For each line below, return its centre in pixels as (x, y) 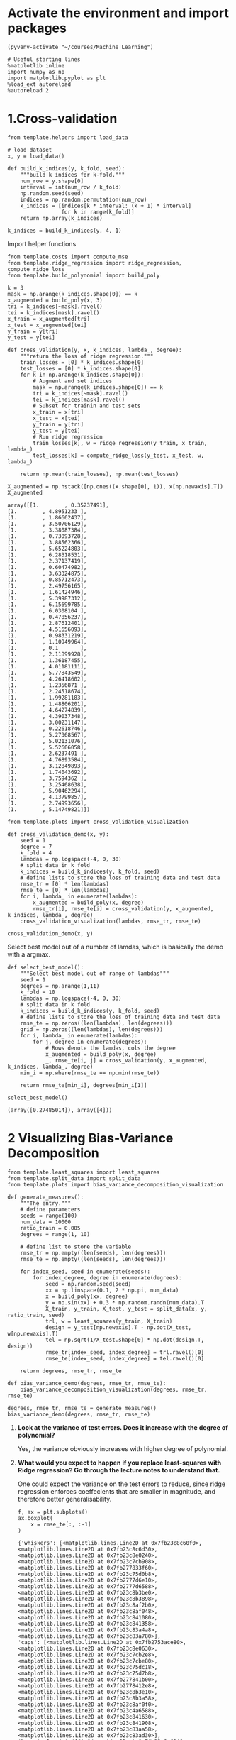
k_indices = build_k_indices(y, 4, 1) (64, 231)
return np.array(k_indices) (61, 218)
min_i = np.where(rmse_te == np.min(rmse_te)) (90, 1073)
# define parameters (50, 1209)
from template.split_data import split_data (74, 1178)
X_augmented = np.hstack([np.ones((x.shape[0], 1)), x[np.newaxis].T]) (115, 486)
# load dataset (30, 150)
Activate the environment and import (118, 13)
